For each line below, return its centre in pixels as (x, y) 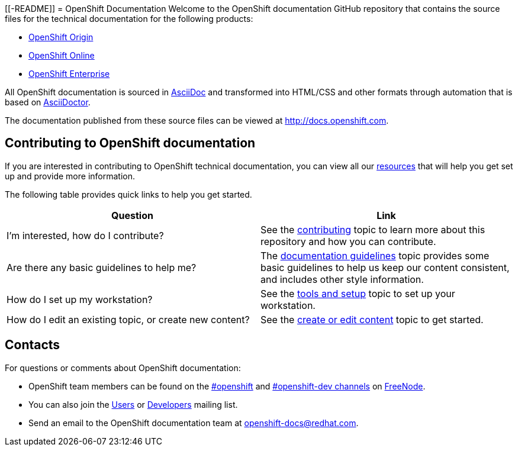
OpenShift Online (62, 55)
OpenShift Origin (61, 37)
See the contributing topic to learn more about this (373, 229)
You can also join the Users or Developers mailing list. (133, 404)
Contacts (33, 345)
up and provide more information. (70, 176)
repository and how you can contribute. (348, 241)
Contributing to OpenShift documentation (130, 143)
